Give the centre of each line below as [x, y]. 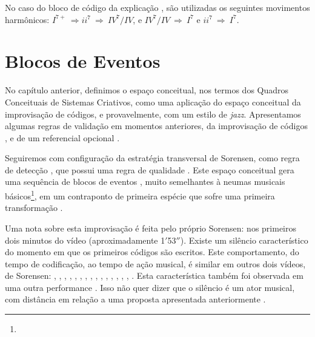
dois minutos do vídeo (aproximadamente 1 [85, 240]
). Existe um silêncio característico [244, 240]
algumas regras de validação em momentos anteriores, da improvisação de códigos [156, 126]
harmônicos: [27, 19]
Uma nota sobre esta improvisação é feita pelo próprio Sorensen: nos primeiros [151, 228]
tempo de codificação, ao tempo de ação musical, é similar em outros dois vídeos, [155, 263]
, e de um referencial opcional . [62, 137]
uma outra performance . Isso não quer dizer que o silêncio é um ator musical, [150, 287]
